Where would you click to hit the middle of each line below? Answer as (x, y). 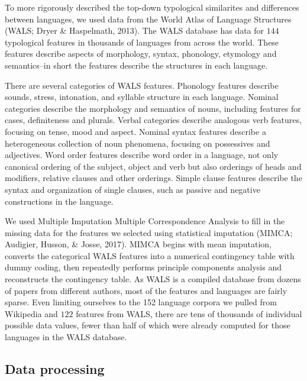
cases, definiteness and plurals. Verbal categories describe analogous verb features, (153, 120)
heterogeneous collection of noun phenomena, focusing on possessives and (138, 143)
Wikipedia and (31, 313)
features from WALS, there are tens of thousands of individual (189, 313)
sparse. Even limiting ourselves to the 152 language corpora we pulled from (141, 302)
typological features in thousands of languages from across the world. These (142, 42)
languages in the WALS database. (66, 337)
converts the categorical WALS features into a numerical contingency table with (150, 255)
